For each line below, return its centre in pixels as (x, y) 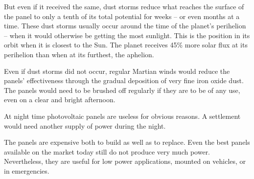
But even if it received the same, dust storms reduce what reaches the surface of (124, 6)
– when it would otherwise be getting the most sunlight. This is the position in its (127, 35)
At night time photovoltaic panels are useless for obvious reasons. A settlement (122, 116)
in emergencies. (27, 170)
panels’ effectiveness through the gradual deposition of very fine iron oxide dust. (124, 80)
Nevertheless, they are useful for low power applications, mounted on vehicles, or (125, 161)
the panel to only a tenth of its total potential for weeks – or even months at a (122, 16)
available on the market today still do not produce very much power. (107, 151)
